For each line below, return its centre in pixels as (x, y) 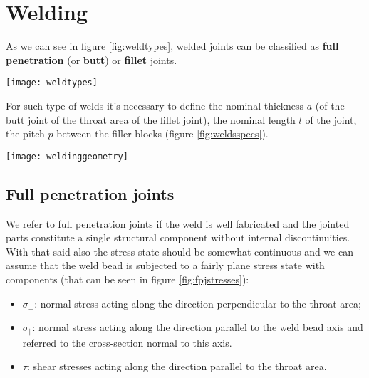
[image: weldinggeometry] (67, 156)
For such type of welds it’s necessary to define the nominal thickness (155, 105)
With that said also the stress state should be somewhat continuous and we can (180, 251)
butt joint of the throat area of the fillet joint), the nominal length (151, 119)
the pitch (25, 133)
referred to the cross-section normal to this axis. (127, 342)
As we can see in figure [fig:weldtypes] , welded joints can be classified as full (172, 46)
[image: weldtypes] (52, 83)
